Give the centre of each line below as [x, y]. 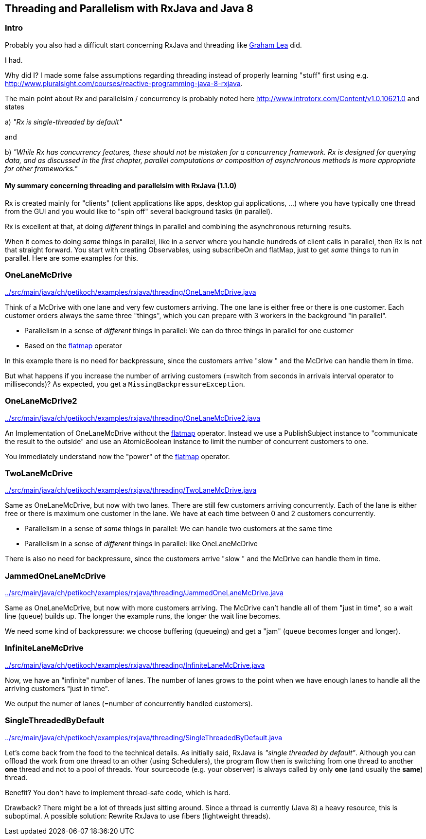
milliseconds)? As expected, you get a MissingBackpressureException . [125, 384]
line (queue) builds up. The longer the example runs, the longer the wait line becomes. [143, 616]
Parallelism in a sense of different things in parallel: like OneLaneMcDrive [141, 544]
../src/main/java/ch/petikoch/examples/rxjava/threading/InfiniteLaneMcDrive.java [135, 665]
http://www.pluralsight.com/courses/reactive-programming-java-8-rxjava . [124, 83]
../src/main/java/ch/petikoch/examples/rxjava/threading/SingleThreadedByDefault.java [144, 737]
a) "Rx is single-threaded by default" [64, 122]
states [15, 107]
